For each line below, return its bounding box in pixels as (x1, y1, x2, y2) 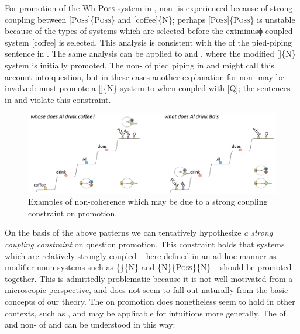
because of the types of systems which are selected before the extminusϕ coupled (5, 25, 293, 37)
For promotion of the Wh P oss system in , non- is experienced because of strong (5, 2, 293, 13)
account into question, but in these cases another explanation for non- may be (5, 70, 284, 82)
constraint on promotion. (28, 206, 118, 219)
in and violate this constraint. (5, 93, 111, 105)
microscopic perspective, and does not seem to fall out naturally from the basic (5, 284, 288, 296)
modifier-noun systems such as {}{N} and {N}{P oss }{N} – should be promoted (5, 261, 292, 273)
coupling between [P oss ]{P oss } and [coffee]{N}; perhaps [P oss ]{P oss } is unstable (5, 13, 295, 25)
